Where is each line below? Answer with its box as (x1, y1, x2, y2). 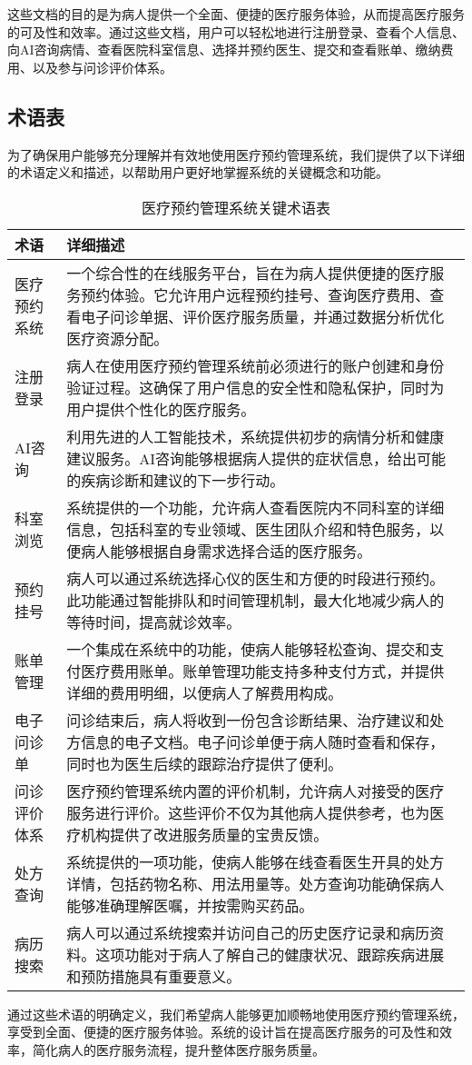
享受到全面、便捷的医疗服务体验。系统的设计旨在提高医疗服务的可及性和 (7, 1022, 439, 1041)
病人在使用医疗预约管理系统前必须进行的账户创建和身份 (66, 354, 445, 376)
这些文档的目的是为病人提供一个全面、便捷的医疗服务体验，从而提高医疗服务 (7, 5, 465, 23)
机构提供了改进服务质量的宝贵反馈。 (81, 823, 329, 845)
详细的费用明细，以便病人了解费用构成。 (66, 682, 343, 703)
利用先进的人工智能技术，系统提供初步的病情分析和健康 (66, 425, 445, 447)
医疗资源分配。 (66, 327, 169, 349)
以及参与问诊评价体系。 (32, 57, 172, 76)
